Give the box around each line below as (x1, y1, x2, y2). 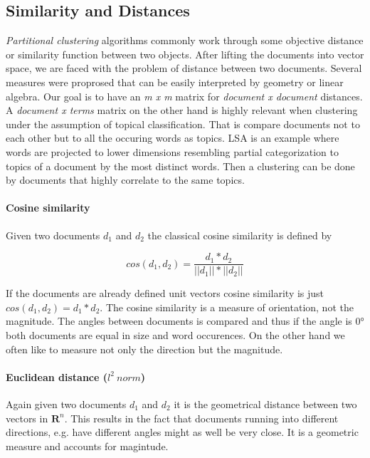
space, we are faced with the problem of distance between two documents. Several (6, 61, 362, 76)
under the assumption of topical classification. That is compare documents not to (6, 116, 360, 131)
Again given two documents (6, 396, 127, 411)
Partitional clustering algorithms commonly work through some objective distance (6, 33, 364, 48)
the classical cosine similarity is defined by (147, 227, 332, 242)
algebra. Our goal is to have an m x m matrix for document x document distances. (6, 88, 363, 103)
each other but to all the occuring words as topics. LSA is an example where (6, 130, 339, 145)
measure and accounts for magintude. (6, 438, 169, 453)
